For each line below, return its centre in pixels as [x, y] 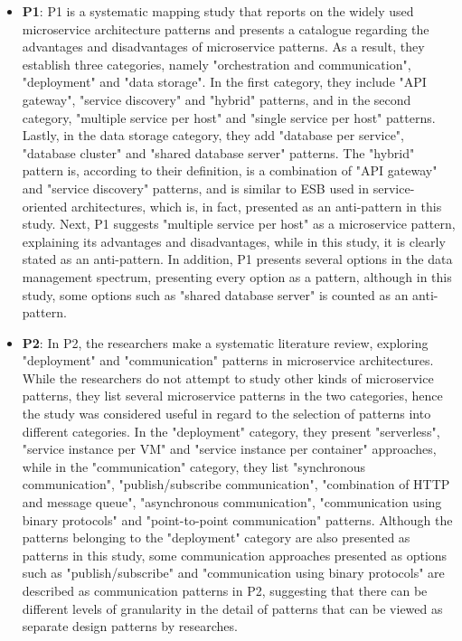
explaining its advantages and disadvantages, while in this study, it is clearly [234, 241]
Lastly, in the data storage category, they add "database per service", [213, 135]
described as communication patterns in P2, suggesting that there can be [225, 590]
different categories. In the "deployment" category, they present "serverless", [231, 431]
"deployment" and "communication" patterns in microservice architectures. [228, 360]
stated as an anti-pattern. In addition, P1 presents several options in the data [237, 259]
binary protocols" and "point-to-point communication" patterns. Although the [237, 519]
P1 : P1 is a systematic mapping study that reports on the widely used [218, 11]
